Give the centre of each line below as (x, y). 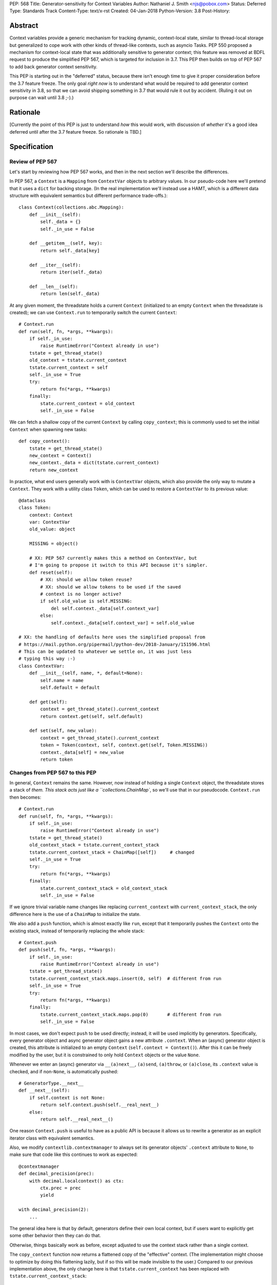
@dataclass (32, 500)
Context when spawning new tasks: (48, 429)
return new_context (54, 470)
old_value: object (52, 529)
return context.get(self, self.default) (92, 716)
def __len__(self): (54, 286)
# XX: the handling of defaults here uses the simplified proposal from (112, 637)
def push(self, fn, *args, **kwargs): (67, 950)
